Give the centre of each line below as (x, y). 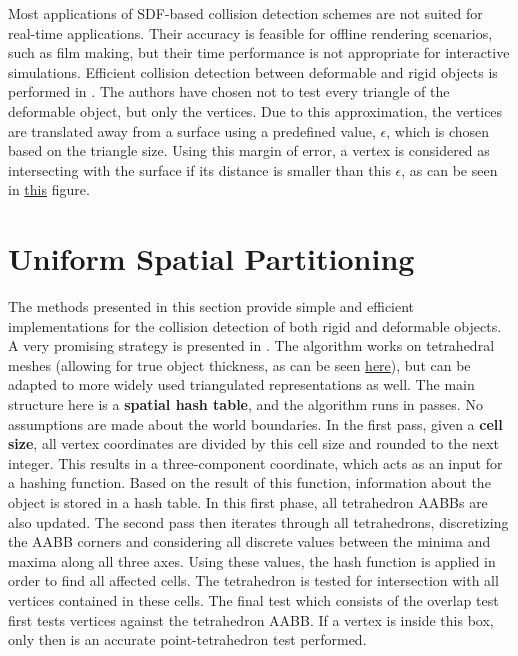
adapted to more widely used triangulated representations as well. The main (241, 384)
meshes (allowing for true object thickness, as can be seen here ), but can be (239, 364)
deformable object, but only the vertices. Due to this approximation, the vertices (255, 110)
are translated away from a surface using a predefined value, (192, 130)
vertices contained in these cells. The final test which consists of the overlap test (253, 599)
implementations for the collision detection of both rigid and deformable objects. (255, 325)
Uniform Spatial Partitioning (211, 258)
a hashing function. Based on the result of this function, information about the (249, 482)
